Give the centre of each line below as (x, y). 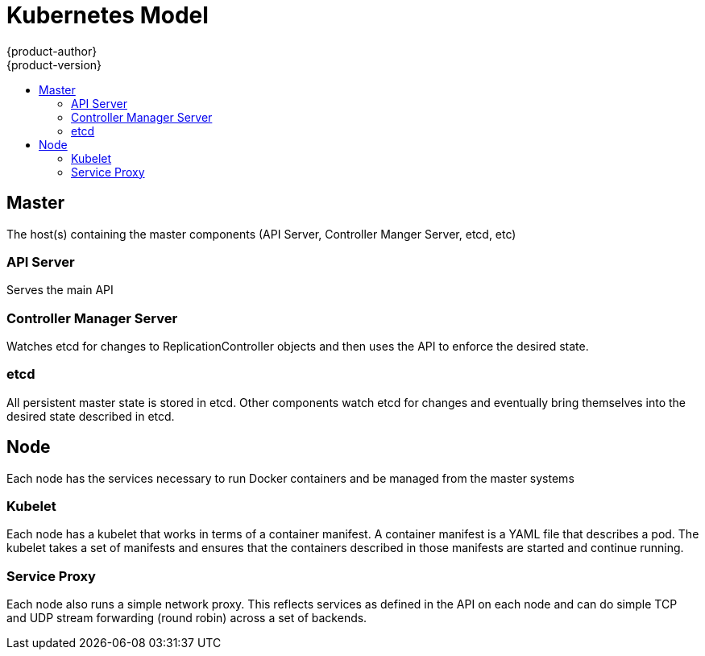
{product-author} (52, 51)
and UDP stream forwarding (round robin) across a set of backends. (187, 618)
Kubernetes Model (108, 15)
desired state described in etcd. (91, 416)
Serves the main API (60, 290)
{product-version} (54, 64)
